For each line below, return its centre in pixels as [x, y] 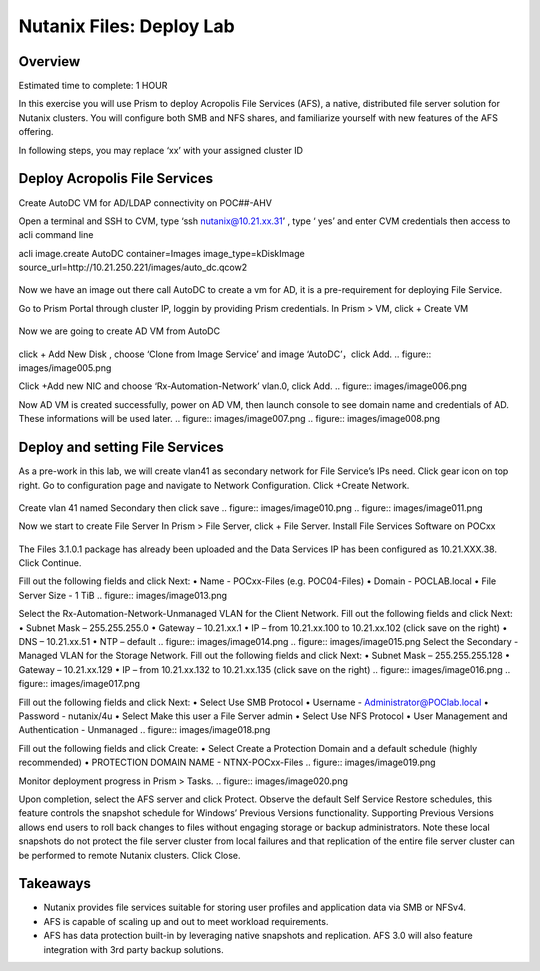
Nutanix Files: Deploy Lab [126, 26]
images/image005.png [65, 368]
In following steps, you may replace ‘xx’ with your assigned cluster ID [161, 150]
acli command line [56, 235]
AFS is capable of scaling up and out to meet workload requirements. [186, 921]
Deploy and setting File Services [121, 447]
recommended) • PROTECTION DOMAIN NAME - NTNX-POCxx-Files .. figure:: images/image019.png [227, 762]
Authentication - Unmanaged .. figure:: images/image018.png [144, 730]
